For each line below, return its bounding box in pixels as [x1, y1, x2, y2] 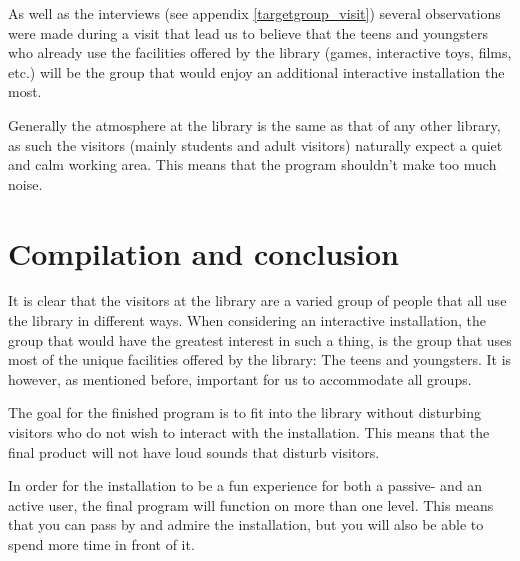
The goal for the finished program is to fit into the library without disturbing [8, 402, 482, 423]
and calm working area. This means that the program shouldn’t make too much [8, 154, 497, 175]
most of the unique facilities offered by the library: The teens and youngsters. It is [8, 349, 512, 370]
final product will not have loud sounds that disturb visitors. [8, 441, 380, 462]
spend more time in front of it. [8, 534, 195, 554]
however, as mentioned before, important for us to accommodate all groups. [8, 368, 472, 389]
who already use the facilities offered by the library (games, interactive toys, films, [8, 42, 512, 63]
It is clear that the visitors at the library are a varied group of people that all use [8, 290, 507, 311]
